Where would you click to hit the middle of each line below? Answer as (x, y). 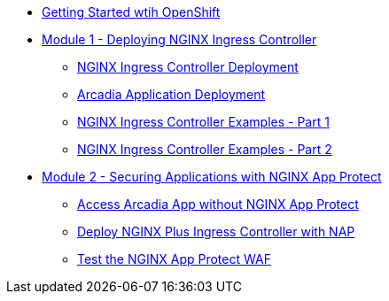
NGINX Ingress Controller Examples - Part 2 (205, 149)
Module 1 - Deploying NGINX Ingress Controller (179, 39)
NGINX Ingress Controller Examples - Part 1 (203, 122)
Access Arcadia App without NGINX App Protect (218, 204)
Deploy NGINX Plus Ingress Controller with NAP (216, 232)
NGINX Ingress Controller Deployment (188, 67)
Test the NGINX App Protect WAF (174, 259)
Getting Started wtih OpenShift (131, 12)
